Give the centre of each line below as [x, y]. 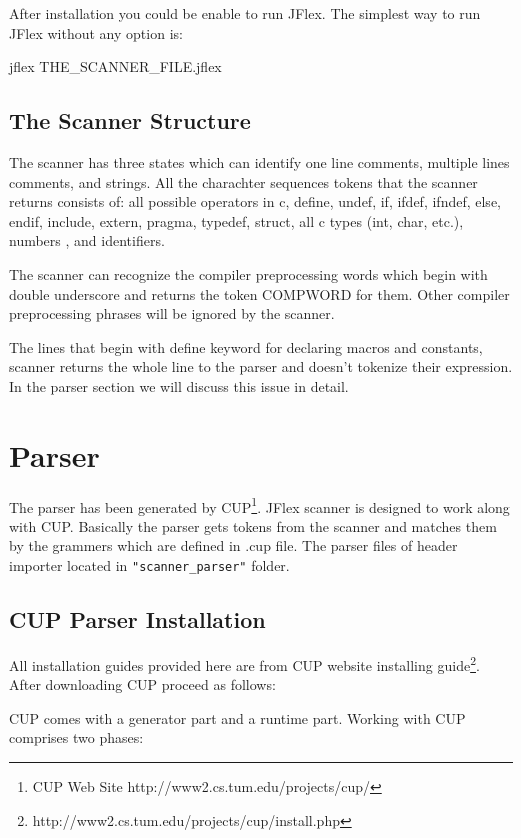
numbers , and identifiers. [87, 240]
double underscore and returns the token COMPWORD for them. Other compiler [259, 293]
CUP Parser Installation [137, 619]
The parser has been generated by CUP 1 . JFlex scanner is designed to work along [259, 505]
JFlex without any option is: [96, 32]
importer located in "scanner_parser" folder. [149, 565]
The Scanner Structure [130, 120]
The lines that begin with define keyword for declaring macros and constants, [246, 346]
